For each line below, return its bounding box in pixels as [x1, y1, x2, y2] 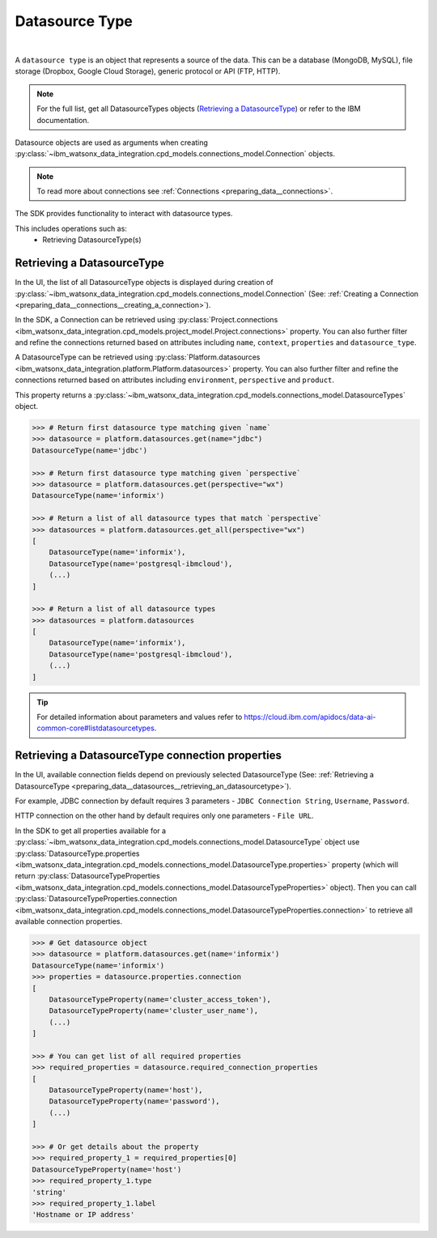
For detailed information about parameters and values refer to [36, 713, 243, 721]
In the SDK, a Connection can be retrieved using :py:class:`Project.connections [15, 315, 278, 325]
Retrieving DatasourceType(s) [42, 235, 142, 245]
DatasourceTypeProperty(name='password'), [49, 1097, 220, 1106]
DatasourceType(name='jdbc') [32, 445, 148, 455]
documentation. [36, 115, 90, 125]
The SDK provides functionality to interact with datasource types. [15, 209, 233, 219]
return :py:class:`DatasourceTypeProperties [15, 871, 161, 881]
